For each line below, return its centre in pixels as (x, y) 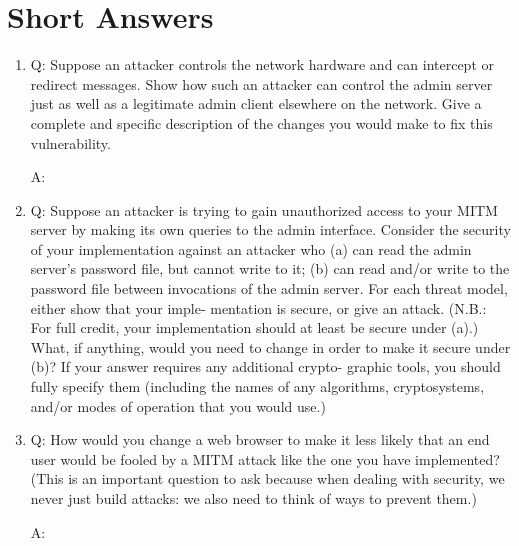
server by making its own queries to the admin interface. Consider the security (270, 229)
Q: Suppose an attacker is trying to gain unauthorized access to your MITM (264, 209)
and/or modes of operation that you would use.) (178, 405)
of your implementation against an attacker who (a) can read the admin (251, 248)
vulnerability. (70, 142)
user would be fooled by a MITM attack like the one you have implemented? (265, 458)
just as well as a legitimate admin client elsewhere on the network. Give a (256, 103)
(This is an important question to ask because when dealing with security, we (267, 478)
